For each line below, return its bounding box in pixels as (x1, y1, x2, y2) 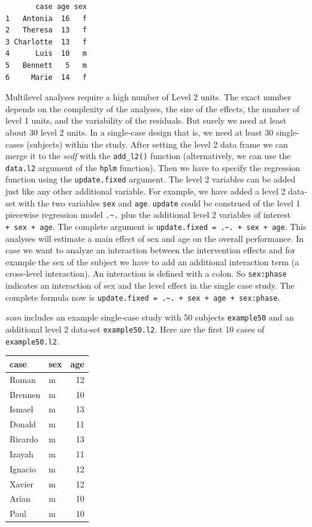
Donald (10, 418, 37, 430)
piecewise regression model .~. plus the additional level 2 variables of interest (5, 208, 291, 221)
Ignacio (10, 462, 36, 475)
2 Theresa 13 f (5, 26, 87, 35)
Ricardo (10, 433, 38, 445)
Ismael (10, 403, 34, 415)
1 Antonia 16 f (5, 14, 87, 23)
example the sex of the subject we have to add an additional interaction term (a (5, 255, 299, 268)
